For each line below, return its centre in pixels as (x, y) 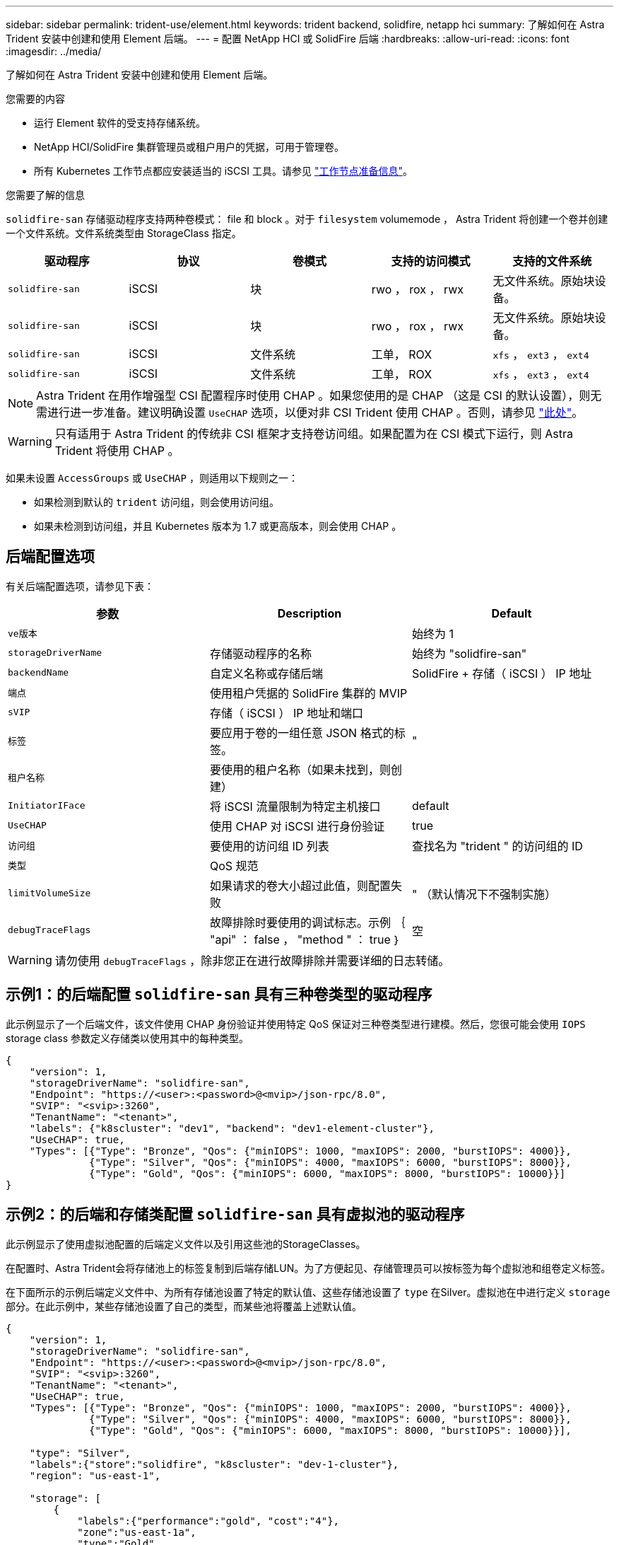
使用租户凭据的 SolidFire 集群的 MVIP (308, 693)
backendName (39, 673)
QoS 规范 (234, 866)
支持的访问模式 (431, 261)
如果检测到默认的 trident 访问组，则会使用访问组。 (157, 502)
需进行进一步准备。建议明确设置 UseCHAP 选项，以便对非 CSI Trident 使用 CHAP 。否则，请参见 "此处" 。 (310, 412)
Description (309, 613)
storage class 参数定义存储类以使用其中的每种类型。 (128, 1038)
